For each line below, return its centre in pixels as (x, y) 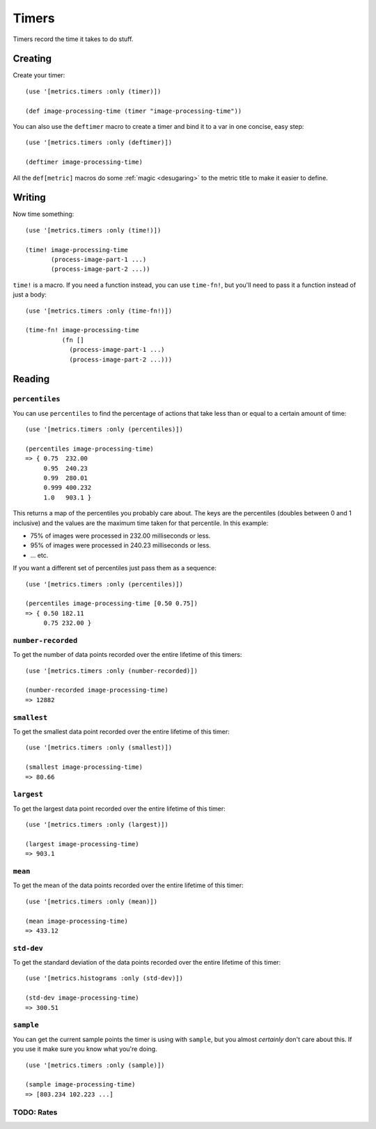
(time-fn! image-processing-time (82, 330)
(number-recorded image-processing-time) (97, 690)
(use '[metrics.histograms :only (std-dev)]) (104, 978)
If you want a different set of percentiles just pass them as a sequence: (115, 568)
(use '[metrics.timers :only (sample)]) (95, 1065)
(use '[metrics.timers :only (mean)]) (92, 901)
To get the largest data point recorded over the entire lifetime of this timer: (119, 809)
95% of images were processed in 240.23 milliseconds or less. (121, 545)
